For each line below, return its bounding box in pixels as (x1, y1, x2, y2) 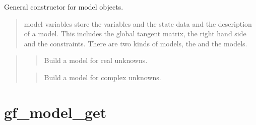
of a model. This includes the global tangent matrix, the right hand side (24, 28, 246, 39)
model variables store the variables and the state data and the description (24, 18, 252, 29)
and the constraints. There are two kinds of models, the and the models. (24, 38, 247, 48)
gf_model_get (4, 101, 107, 122)
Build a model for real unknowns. (44, 55, 148, 66)
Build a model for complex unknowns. (44, 72, 161, 82)
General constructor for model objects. (4, 2, 123, 12)
